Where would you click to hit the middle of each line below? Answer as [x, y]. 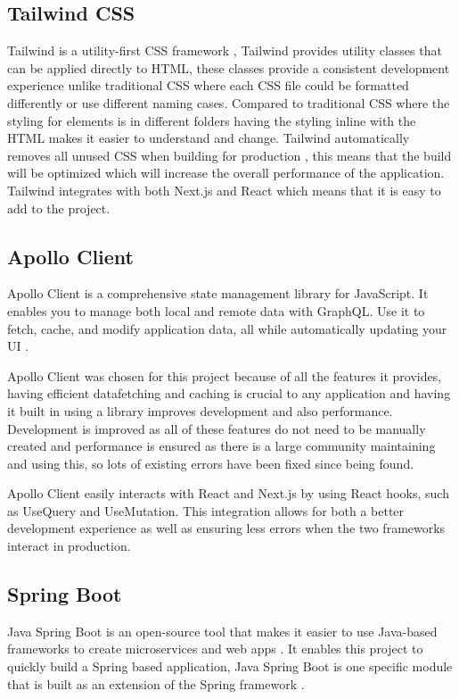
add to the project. [59, 208]
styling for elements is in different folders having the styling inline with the [212, 120]
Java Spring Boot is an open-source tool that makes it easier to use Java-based [222, 631]
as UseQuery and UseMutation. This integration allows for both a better [206, 510]
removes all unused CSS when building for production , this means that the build [229, 155]
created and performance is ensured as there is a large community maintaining [221, 446]
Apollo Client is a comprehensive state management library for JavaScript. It [218, 293]
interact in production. [69, 546]
